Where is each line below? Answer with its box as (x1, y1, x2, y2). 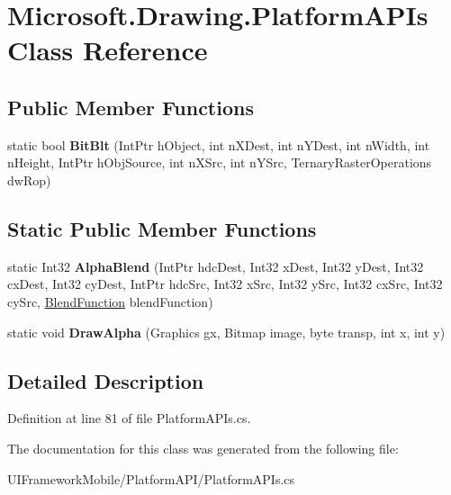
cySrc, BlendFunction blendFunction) (7, 292, 213, 310)
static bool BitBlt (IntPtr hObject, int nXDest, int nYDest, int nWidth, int (7, 135, 430, 154)
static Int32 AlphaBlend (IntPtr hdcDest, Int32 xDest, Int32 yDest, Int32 (7, 256, 424, 275)
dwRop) (7, 170, 51, 189)
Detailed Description (7, 366, 204, 394)
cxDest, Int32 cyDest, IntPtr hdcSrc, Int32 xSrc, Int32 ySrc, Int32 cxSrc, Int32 (7, 274, 443, 293)
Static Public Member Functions (7, 214, 317, 242)
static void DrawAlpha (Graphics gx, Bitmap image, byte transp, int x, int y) (7, 322, 446, 341)
